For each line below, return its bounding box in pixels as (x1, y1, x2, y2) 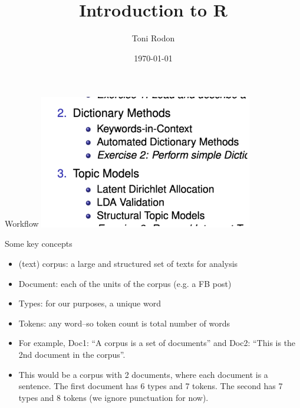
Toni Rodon (131, 32, 175, 44)
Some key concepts (5, 237, 72, 250)
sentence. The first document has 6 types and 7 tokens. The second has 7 (18, 380, 283, 392)
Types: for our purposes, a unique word (18, 297, 161, 309)
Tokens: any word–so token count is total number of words (18, 316, 230, 329)
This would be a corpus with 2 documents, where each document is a (18, 368, 268, 380)
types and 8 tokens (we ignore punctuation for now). (18, 391, 209, 403)
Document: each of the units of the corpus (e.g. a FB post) (18, 277, 232, 289)
